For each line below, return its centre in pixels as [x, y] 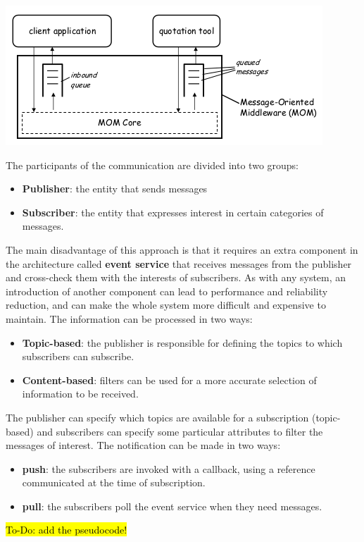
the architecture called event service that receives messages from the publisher [179, 263]
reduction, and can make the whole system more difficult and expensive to [166, 305]
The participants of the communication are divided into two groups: [152, 165]
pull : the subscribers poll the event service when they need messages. [172, 506]
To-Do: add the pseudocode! [67, 530]
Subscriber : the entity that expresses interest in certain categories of [173, 212]
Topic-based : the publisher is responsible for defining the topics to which [182, 342]
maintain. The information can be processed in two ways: [129, 318]
